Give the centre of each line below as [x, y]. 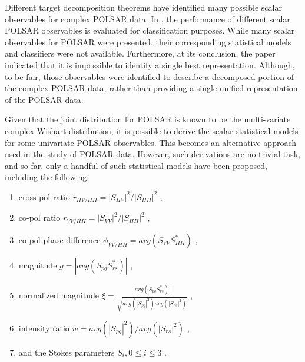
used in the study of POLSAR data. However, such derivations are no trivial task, [153, 154]
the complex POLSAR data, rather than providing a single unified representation [151, 88]
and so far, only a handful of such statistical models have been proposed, [136, 165]
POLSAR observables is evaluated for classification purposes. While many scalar [150, 30]
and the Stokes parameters [67, 352]
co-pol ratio [39, 217]
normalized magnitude [59, 295]
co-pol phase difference [59, 239]
